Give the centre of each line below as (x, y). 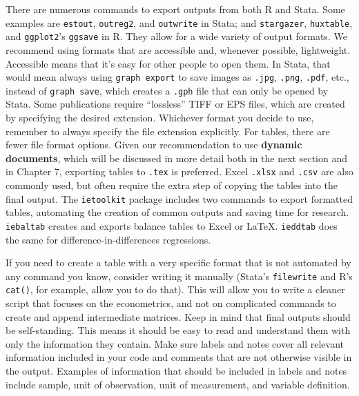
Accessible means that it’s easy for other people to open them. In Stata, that (168, 63)
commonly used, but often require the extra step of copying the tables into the (172, 185)
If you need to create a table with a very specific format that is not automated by (178, 263)
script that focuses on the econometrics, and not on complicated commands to (171, 303)
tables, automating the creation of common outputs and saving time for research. (177, 212)
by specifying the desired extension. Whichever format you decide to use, (160, 117)
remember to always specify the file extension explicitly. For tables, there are (168, 131)
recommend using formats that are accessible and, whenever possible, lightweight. (178, 49)
